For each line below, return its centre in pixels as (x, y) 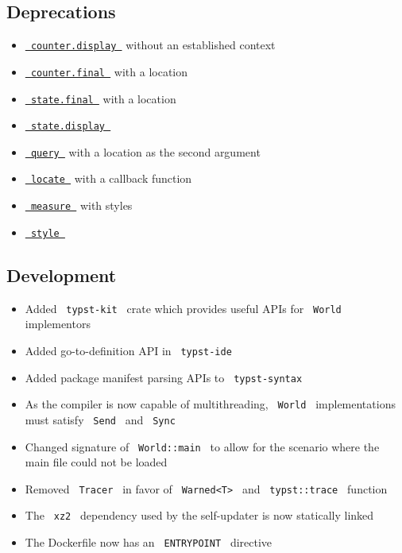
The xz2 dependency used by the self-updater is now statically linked (199, 515)
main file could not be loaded (96, 462)
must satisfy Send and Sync (100, 419)
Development (62, 275)
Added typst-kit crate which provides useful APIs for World (183, 308)
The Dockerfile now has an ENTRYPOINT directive (149, 542)
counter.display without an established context (153, 45)
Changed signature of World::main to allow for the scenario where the (202, 446)
